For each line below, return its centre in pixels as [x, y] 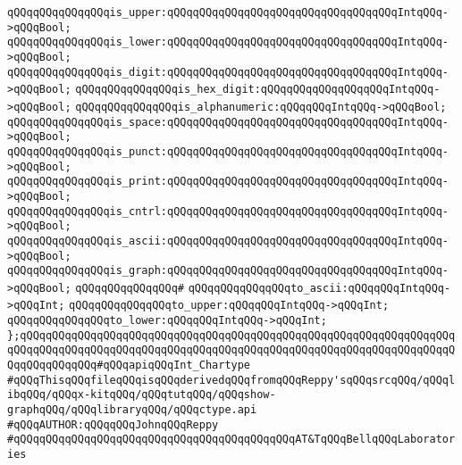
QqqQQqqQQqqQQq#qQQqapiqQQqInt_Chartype [129, 365]
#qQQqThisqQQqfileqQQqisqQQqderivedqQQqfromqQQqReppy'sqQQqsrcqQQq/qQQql [231, 380]
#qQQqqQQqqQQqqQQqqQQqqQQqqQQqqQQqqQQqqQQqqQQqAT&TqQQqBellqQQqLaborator [231, 440]
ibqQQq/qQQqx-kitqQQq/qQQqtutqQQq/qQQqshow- [142, 395]
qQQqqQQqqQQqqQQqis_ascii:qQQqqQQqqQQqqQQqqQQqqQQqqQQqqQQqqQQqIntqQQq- [228, 241]
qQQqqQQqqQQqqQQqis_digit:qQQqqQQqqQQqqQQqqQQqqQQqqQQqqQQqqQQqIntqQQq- [228, 72]
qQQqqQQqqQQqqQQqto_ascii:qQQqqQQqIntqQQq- [319, 288]
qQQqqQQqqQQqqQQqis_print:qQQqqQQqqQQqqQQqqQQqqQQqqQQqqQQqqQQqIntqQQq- [228, 182]
